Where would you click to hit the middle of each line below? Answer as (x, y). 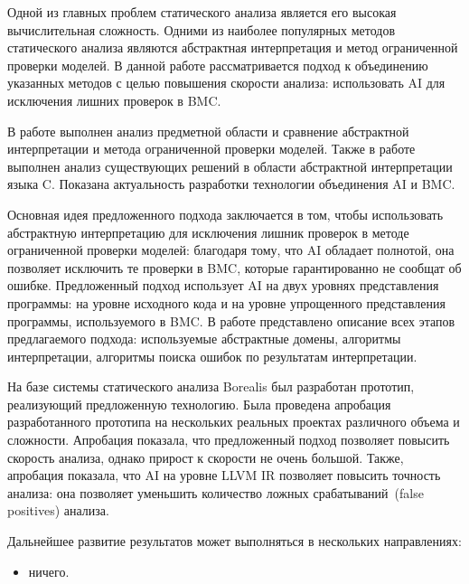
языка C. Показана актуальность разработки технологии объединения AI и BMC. (231, 184)
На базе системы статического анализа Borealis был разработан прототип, (211, 386)
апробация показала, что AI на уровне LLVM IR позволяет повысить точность (224, 475)
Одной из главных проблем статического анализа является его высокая (202, 12)
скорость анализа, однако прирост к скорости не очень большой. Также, (206, 457)
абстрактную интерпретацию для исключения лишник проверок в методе (208, 232)
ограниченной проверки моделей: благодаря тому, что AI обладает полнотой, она (231, 250)
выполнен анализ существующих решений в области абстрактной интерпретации (230, 166)
